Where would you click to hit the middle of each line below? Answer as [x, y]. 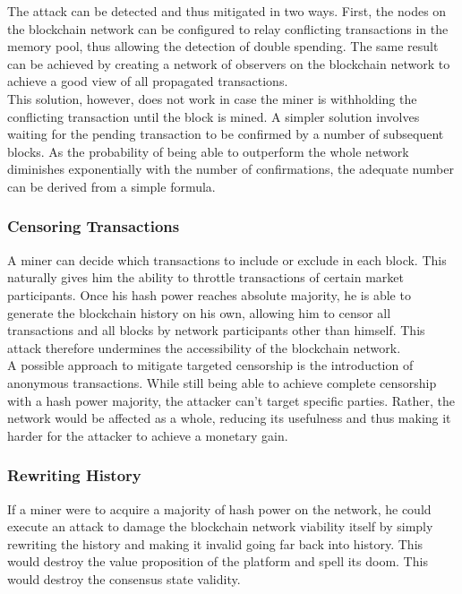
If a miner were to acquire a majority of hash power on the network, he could [219, 508]
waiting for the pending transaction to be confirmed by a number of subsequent [226, 134]
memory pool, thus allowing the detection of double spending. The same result [223, 46]
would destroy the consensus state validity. [124, 578]
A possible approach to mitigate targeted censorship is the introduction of [210, 365]
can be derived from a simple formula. [111, 186]
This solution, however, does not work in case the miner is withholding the [212, 98]
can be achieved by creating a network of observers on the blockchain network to [229, 63]
